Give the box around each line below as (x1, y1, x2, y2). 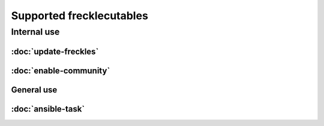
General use (11, 85, 58, 95)
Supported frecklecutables (11, 9, 148, 22)
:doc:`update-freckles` (11, 46, 99, 56)
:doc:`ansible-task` (11, 104, 85, 114)
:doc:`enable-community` (11, 65, 110, 76)
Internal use (11, 26, 60, 37)
